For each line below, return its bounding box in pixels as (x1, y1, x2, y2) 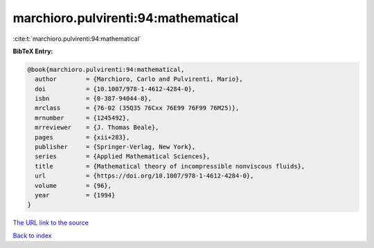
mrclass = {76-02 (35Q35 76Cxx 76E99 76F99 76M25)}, (35, 104, 240, 112)
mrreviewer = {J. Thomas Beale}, (35, 124, 159, 131)
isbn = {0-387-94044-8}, (35, 95, 152, 103)
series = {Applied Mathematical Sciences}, (35, 153, 211, 160)
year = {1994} (35, 191, 116, 199)
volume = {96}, (35, 182, 112, 189)
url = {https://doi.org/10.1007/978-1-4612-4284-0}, (35, 172, 254, 180)
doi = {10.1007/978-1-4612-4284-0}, (35, 85, 196, 93)
